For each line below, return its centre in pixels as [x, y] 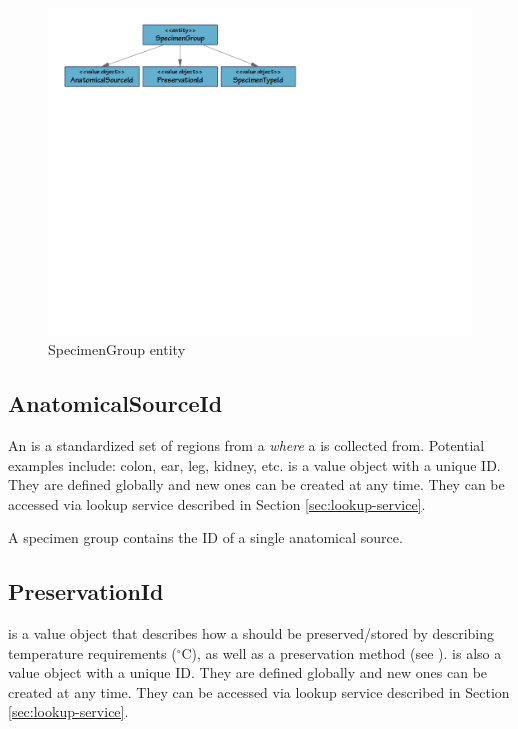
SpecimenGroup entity [117, 349]
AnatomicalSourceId [115, 403]
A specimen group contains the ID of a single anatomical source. [205, 537]
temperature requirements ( [92, 652]
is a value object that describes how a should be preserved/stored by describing [251, 633]
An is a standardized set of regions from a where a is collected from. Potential [246, 444]
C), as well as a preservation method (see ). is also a [341, 652]
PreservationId [86, 591]
